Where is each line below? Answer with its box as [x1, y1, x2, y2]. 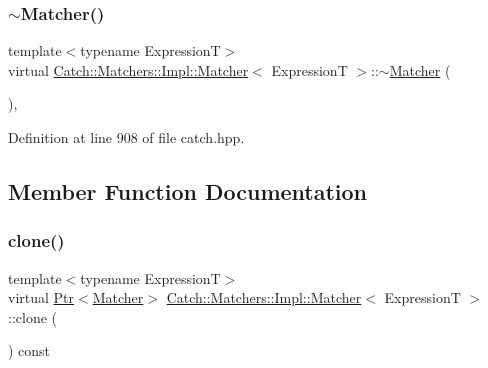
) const [8, 340, 51, 361]
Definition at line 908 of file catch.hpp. [8, 127, 245, 147]
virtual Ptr [8, 287, 75, 308]
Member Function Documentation [8, 175, 368, 206]
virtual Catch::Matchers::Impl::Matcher [8, 59, 249, 80]
